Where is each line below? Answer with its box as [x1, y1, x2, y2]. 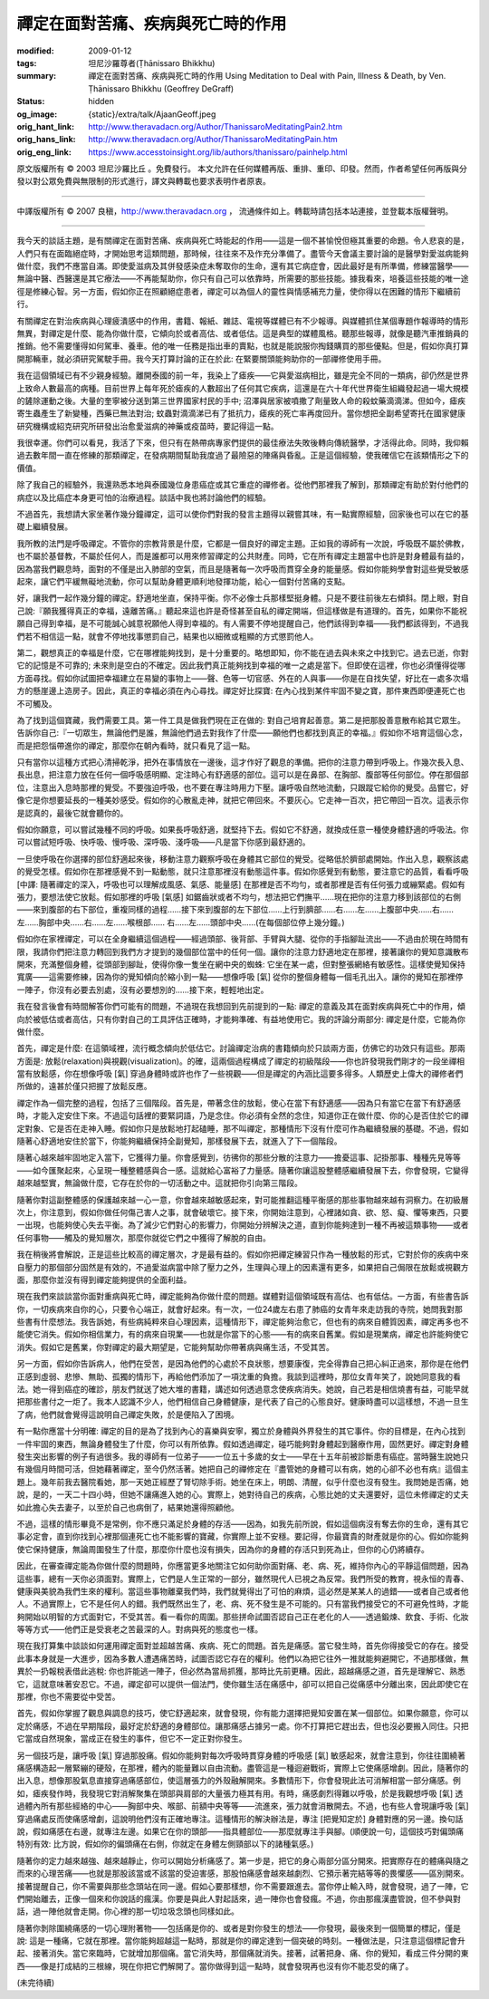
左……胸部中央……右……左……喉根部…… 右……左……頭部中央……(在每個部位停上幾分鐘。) [16, 916, 345, 928]
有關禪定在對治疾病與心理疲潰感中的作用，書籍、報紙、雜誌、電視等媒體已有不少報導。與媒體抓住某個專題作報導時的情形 [16, 315, 469, 326]
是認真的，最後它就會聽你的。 [16, 807, 129, 818]
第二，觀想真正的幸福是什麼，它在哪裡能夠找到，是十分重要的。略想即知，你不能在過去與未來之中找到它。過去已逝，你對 [16, 647, 469, 658]
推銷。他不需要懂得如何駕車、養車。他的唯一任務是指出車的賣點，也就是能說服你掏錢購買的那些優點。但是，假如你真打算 [16, 341, 469, 352]
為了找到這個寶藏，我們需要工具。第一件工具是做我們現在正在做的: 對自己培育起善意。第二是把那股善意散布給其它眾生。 [16, 714, 465, 725]
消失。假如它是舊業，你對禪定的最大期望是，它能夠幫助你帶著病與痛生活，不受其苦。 [16, 1341, 334, 1352]
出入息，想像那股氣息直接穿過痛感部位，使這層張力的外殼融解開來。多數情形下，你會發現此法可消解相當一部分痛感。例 [16, 1775, 461, 1786]
